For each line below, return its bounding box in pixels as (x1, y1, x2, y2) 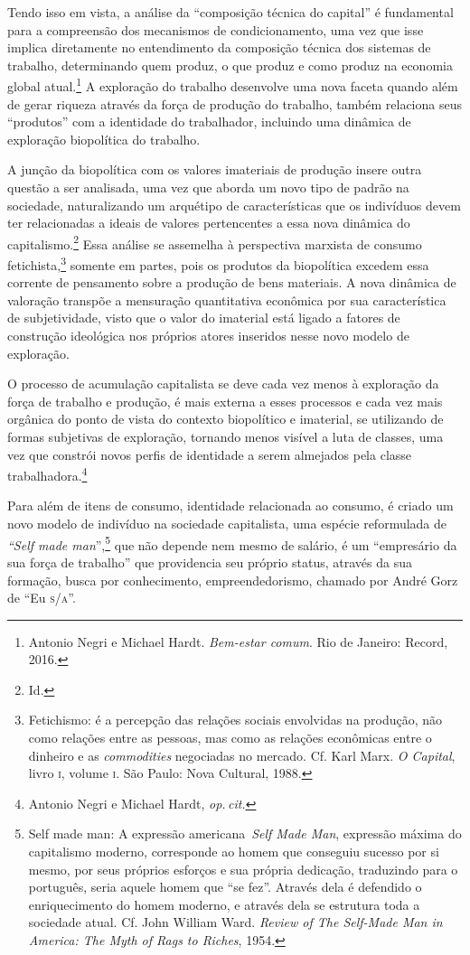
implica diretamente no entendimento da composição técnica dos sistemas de (7, 38, 431, 57)
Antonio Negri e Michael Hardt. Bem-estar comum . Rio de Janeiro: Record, (28, 632, 448, 651)
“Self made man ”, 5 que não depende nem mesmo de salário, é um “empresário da (7, 532, 457, 554)
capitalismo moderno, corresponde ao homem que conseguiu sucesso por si (28, 842, 439, 861)
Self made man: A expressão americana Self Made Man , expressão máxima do (28, 824, 462, 843)
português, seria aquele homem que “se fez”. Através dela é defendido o (28, 877, 422, 896)
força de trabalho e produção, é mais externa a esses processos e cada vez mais (7, 391, 443, 410)
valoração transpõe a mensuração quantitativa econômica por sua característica (7, 290, 446, 309)
